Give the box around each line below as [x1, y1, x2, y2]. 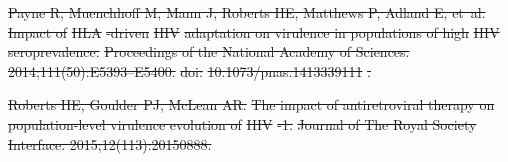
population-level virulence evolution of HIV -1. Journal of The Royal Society [8, 113, 477, 134]
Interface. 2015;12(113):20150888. [8, 133, 212, 154]
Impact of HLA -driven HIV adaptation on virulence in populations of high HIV [8, 21, 500, 42]
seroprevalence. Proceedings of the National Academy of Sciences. [8, 41, 410, 62]
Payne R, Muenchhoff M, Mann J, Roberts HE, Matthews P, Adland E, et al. [8, 2, 486, 22]
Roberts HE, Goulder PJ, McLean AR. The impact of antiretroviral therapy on [8, 94, 495, 115]
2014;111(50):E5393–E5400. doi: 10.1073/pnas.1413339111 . [8, 60, 372, 81]
